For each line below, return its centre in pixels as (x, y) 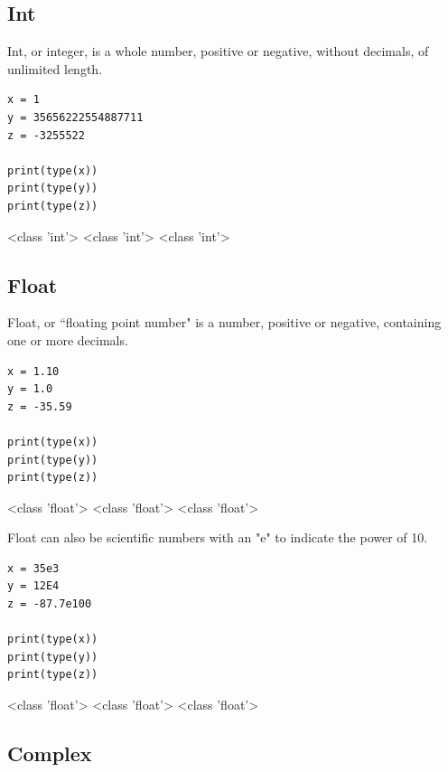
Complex (50, 753)
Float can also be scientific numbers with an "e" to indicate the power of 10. (218, 537)
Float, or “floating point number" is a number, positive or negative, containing (224, 322)
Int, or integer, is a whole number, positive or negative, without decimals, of (218, 51)
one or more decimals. (68, 339)
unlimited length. (55, 68)
